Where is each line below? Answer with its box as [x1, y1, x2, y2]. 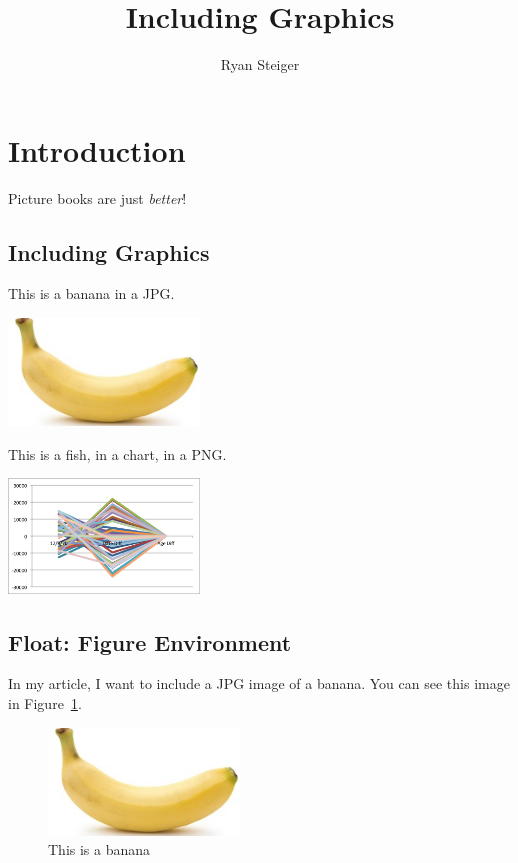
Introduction [8, 129, 186, 170]
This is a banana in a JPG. [8, 283, 175, 304]
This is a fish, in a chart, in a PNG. [8, 443, 227, 464]
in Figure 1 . [8, 693, 82, 714]
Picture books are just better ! [8, 187, 187, 208]
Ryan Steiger [220, 54, 300, 75]
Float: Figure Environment [8, 626, 292, 657]
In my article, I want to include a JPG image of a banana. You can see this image [8, 673, 510, 694]
